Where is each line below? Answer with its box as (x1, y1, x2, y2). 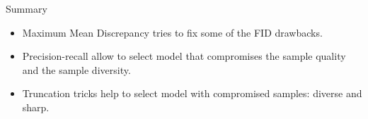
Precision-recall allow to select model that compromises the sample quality (22, 49, 346, 63)
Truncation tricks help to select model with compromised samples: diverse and (22, 86, 362, 101)
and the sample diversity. (22, 62, 131, 77)
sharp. (22, 99, 50, 114)
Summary (6, 1, 47, 15)
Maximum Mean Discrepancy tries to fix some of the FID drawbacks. (22, 25, 323, 39)
